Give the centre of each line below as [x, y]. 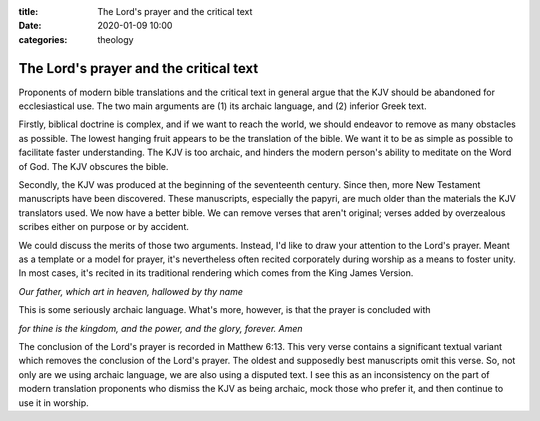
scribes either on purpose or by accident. [104, 227]
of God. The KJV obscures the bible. [93, 166]
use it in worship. [53, 402]
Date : [30, 26]
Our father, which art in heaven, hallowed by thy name [131, 291]
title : [28, 11]
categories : [43, 39]
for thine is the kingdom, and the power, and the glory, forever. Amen [161, 328]
